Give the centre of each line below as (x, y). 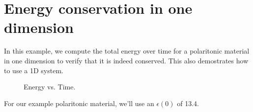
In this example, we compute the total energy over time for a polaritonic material (127, 51)
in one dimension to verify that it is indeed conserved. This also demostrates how (126, 60)
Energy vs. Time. (50, 87)
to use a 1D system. (34, 70)
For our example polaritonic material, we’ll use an (79, 103)
